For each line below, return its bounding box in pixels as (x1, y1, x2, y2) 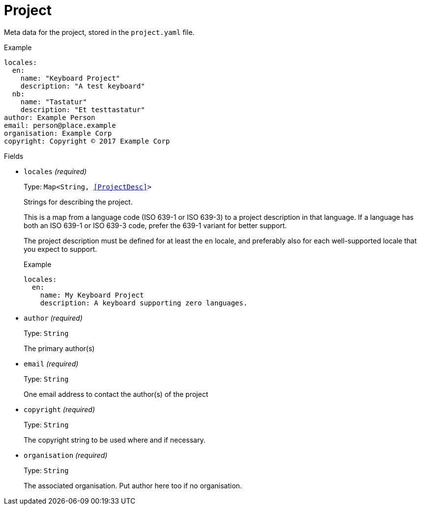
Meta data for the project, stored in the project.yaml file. (4, 28, 195, 36)
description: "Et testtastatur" (20, 105, 145, 114)
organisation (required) (24, 450, 108, 459)
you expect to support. (24, 244, 97, 253)
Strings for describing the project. (24, 197, 133, 206)
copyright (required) (24, 405, 95, 414)
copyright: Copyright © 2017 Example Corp (4, 137, 170, 145)
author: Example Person (4, 113, 95, 121)
